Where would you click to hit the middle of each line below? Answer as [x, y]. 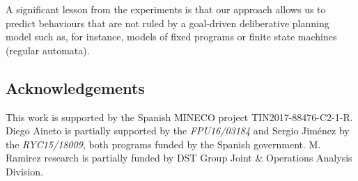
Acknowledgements [75, 87]
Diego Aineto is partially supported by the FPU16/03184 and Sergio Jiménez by [178, 131]
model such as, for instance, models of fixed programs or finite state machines [171, 37]
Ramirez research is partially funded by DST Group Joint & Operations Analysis [179, 158]
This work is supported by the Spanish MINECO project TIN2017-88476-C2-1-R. [179, 117]
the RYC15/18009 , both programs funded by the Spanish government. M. [163, 144]
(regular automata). [48, 50]
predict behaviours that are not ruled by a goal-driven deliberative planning [168, 23]
